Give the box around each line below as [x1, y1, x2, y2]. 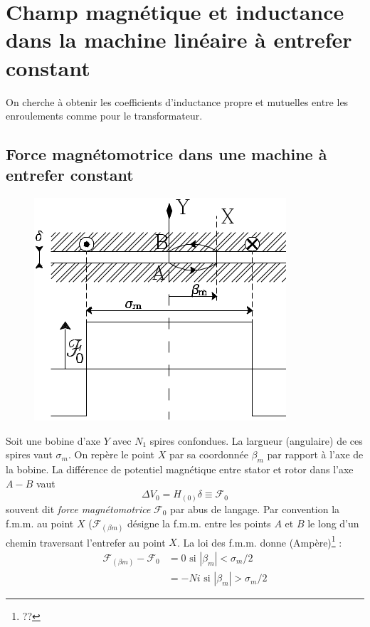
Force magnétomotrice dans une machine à [6, 143, 327, 165]
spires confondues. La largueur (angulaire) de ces [149, 433, 363, 448]
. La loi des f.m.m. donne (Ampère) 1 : [176, 532, 342, 549]
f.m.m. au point [6, 515, 74, 530]
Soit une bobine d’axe [6, 433, 101, 448]
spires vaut [6, 447, 53, 462]
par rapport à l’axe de [267, 447, 364, 462]
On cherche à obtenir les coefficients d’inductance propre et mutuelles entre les [6, 94, 349, 109]
